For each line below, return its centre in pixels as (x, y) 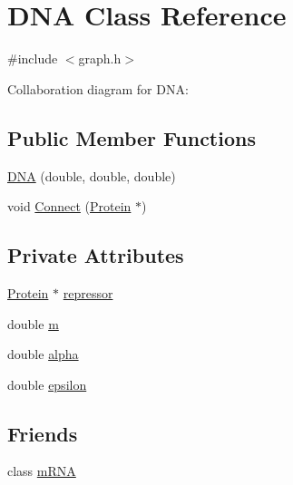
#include (33, 58)
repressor (88, 292)
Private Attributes (96, 255)
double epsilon (47, 384)
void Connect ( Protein (69, 206)
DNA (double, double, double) (92, 175)
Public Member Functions (132, 137)
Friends (43, 433)
